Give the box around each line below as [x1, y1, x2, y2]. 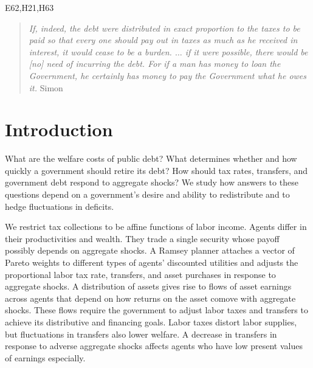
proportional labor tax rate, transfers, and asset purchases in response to [5, 268, 276, 280]
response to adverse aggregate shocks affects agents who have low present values [5, 339, 303, 352]
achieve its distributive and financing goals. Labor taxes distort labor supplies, [5, 316, 297, 328]
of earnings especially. [5, 351, 86, 364]
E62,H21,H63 [5, 1, 54, 13]
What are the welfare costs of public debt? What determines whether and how [5, 152, 297, 165]
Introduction [5, 117, 113, 142]
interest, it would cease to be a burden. [29, 45, 172, 58]
